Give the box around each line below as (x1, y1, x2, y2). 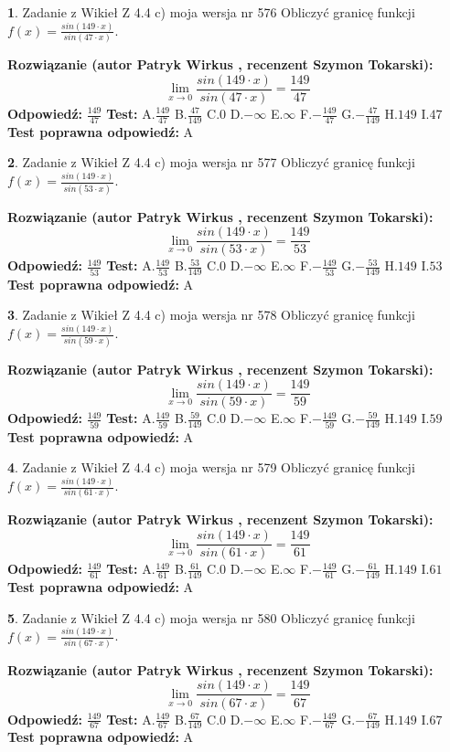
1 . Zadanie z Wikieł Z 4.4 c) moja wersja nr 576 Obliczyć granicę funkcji (7, 3, 415, 21)
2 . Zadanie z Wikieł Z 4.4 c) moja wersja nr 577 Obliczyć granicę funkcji (7, 153, 415, 172)
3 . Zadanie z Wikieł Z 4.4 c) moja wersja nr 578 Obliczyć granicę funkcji (7, 305, 415, 324)
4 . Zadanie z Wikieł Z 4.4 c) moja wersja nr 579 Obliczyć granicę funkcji (7, 458, 415, 477)
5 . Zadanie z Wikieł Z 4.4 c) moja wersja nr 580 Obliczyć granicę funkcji (7, 608, 415, 627)
